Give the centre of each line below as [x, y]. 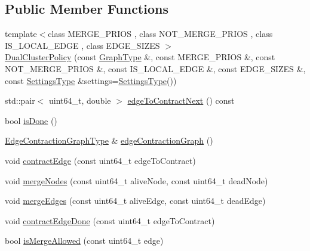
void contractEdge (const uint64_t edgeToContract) [100, 160]
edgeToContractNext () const [181, 100]
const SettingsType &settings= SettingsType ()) [91, 80]
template [21, 34]
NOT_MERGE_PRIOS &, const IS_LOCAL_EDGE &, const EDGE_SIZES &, [155, 68]
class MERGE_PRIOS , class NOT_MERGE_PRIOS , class [160, 34]
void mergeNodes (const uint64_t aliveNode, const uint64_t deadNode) [136, 180]
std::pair [20, 100]
